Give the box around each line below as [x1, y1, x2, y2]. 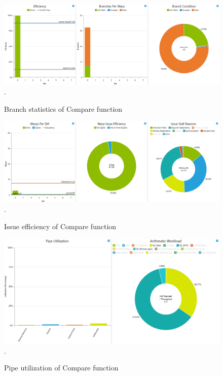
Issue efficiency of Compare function [4, 221, 117, 231]
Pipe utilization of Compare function [4, 362, 119, 373]
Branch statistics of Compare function [4, 103, 123, 114]
